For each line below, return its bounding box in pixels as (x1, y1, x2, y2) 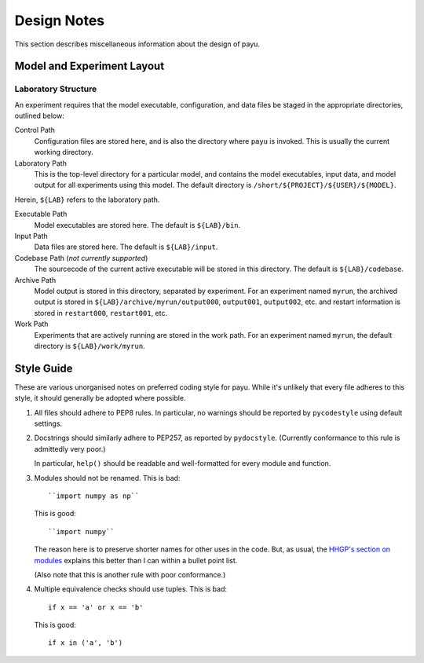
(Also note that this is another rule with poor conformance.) (34, 570, 226, 579)
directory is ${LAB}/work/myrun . (34, 341, 145, 350)
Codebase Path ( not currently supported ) (14, 253, 148, 262)
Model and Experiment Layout (14, 60, 165, 73)
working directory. (34, 148, 93, 157)
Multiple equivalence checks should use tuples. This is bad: (34, 584, 228, 594)
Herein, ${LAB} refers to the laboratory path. (14, 195, 160, 204)
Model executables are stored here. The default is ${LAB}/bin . (34, 220, 241, 229)
